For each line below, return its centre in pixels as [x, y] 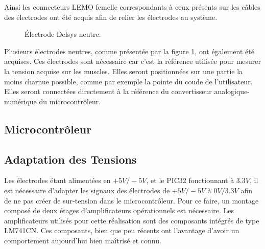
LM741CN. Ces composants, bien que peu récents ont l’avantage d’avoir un [122, 230]
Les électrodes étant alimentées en [57, 180]
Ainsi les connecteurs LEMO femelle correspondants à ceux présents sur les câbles [132, 7]
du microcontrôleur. [70, 101]
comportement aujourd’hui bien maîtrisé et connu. [83, 240]
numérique [20, 101]
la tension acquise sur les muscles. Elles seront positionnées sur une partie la [124, 71]
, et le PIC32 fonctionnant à [190, 180]
